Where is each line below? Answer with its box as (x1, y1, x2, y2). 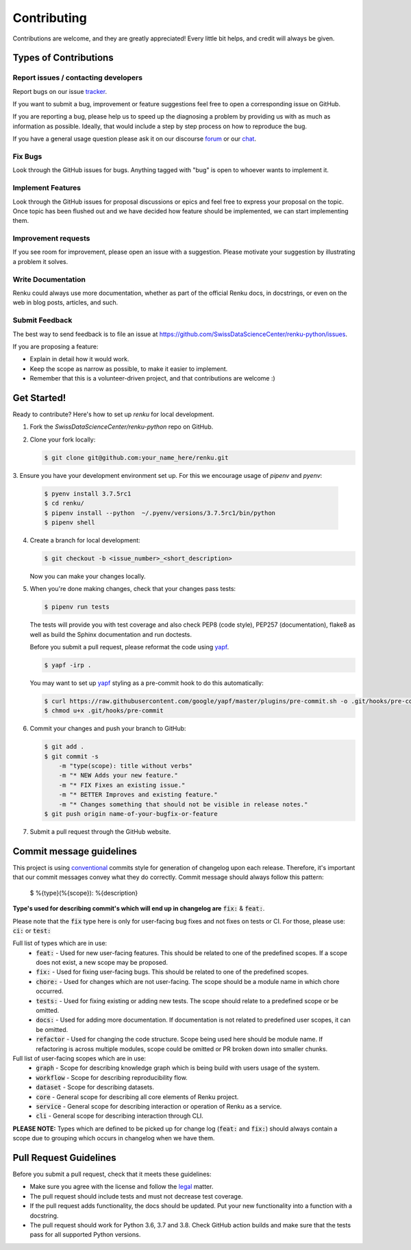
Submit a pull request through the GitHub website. (29, 828, 171, 836)
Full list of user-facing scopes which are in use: (12, 1054, 147, 1062)
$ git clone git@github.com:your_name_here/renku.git (44, 453, 229, 461)
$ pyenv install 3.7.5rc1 (44, 490, 132, 497)
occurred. (36, 987, 64, 996)
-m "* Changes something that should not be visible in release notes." (58, 800, 308, 808)
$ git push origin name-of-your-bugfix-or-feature (44, 810, 219, 818)
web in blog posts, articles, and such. (12, 298, 119, 307)
